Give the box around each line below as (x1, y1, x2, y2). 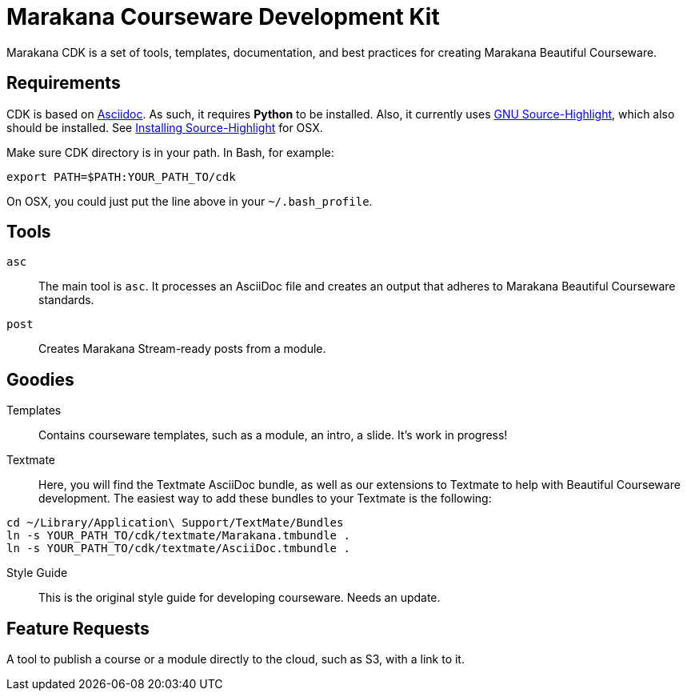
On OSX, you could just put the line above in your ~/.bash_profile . (6, 194, 373, 208)
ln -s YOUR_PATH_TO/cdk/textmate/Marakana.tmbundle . (6, 529, 350, 543)
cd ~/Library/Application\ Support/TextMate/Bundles (6, 516, 344, 530)
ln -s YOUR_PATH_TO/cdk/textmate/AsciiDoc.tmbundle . (6, 542, 350, 555)
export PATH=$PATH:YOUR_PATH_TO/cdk (6, 170, 236, 183)
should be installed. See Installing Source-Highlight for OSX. (6, 120, 323, 134)
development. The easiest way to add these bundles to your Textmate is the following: (38, 491, 492, 506)
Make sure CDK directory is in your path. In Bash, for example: (6, 145, 334, 159)
